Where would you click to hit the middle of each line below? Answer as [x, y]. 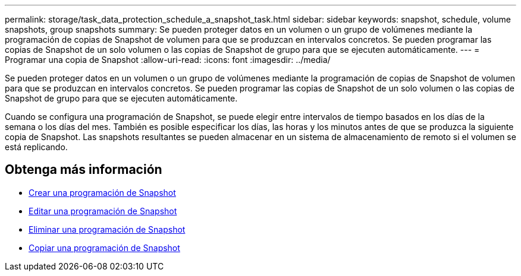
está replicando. [36, 147]
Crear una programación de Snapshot [102, 192]
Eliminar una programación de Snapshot [107, 229]
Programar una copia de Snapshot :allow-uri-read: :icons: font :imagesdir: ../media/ [168, 60]
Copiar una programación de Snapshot [104, 248]
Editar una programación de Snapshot [103, 211]
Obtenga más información [84, 170]
